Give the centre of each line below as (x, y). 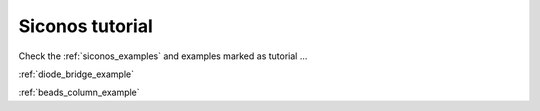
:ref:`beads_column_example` (79, 92)
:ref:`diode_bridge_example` (76, 74)
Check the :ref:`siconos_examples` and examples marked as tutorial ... (163, 56)
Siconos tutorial (86, 26)
